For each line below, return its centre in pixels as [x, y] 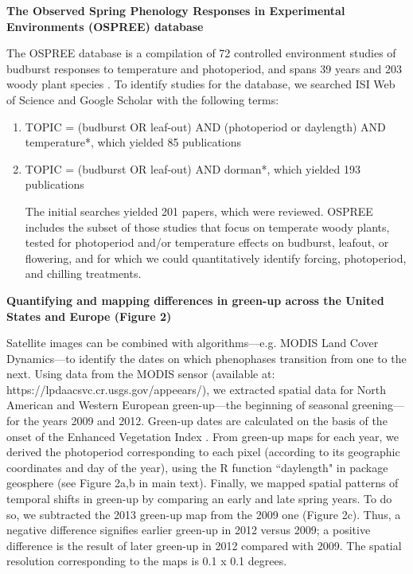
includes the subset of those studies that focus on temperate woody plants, [207, 226]
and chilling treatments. [83, 273]
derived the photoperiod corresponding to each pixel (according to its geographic [203, 452]
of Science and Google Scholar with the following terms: [143, 99]
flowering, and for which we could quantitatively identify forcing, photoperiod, [216, 258]
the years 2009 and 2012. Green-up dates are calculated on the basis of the [205, 421]
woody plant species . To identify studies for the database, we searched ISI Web [201, 84]
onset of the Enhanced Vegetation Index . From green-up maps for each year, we [203, 436]
